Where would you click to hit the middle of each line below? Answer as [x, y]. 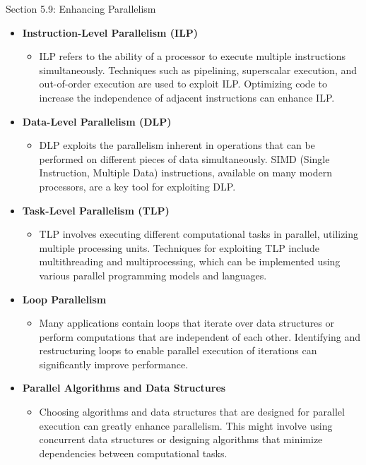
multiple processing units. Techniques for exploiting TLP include [179, 247]
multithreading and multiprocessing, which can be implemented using [190, 261]
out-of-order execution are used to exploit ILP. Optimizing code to [183, 84]
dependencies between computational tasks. [133, 453]
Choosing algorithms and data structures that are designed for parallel [192, 412]
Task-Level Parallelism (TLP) [96, 210]
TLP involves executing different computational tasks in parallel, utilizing [199, 234]
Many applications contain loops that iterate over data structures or [187, 323]
